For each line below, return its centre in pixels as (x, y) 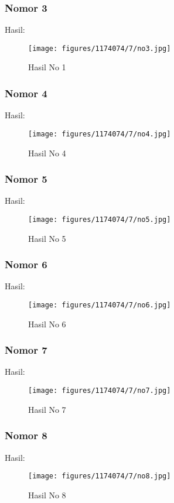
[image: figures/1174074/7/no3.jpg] (100, 48)
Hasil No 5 (47, 238)
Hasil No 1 (47, 67)
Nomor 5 (26, 179)
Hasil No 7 (47, 409)
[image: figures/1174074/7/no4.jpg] (100, 134)
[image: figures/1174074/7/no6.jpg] (100, 305)
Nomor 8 (26, 435)
